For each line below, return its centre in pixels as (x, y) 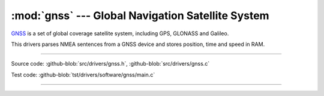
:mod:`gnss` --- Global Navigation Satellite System (140, 16)
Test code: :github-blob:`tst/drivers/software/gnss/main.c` (83, 75)
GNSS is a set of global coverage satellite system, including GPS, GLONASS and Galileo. (120, 33)
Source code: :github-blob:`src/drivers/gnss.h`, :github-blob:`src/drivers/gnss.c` (110, 64)
